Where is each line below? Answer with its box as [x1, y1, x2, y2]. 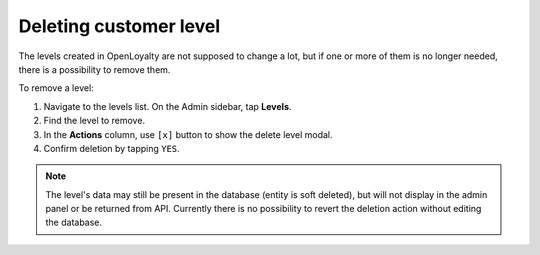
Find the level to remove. [43, 115, 145, 127]
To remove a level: [18, 82, 94, 94]
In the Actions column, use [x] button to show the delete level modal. [43, 128, 334, 140]
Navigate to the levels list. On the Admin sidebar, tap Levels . [43, 100, 292, 112]
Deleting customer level [18, 15, 221, 37]
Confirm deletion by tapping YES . [43, 142, 180, 154]
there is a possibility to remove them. [18, 63, 171, 75]
